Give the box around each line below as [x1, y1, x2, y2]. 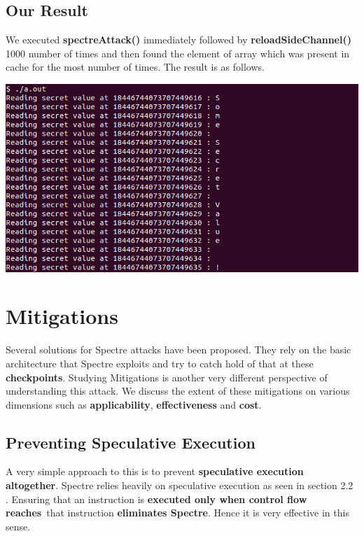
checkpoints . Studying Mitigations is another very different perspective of [6, 369, 328, 384]
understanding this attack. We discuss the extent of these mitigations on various [6, 383, 350, 398]
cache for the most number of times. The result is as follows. [6, 59, 265, 74]
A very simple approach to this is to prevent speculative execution [6, 464, 304, 479]
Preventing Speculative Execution [6, 431, 255, 453]
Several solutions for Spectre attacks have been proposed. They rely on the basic [6, 342, 351, 357]
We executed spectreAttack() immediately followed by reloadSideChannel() [6, 32, 351, 47]
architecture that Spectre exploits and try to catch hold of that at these [6, 355, 314, 370]
